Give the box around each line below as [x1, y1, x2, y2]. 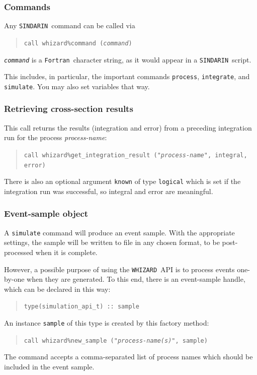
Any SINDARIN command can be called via [4, 20, 135, 31]
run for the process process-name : [4, 132, 107, 143]
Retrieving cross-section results [4, 102, 133, 115]
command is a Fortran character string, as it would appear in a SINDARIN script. [4, 54, 251, 65]
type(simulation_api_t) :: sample [24, 303, 139, 310]
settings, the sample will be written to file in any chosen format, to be [4, 237, 220, 247]
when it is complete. [35, 246, 98, 257]
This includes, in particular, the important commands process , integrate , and [4, 71, 250, 82]
